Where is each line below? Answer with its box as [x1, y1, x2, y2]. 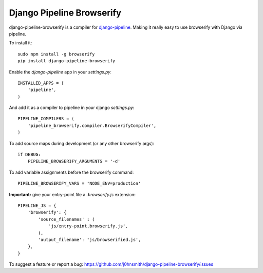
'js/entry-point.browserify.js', [48, 223, 129, 229]
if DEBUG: [18, 152, 41, 158]
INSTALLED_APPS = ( [18, 80, 64, 86]
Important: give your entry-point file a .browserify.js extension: [9, 191, 136, 197]
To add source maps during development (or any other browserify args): [9, 140, 154, 146]
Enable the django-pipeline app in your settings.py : [9, 69, 112, 75]
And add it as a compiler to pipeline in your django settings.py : [9, 105, 134, 110]
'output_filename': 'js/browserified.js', [38, 237, 141, 242]
